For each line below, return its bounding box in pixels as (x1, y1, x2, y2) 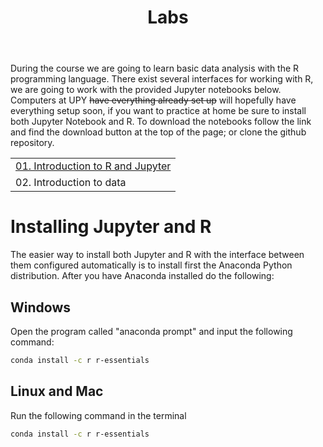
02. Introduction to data (15, 176, 127, 190)
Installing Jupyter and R (10, 216, 212, 238)
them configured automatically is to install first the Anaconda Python (10, 259, 293, 271)
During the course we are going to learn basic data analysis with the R (10, 62, 300, 75)
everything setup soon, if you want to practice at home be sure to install (10, 105, 307, 117)
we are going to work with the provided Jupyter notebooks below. (10, 84, 282, 96)
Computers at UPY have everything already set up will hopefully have (10, 94, 297, 106)
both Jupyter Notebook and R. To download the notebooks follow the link (10, 116, 312, 128)
